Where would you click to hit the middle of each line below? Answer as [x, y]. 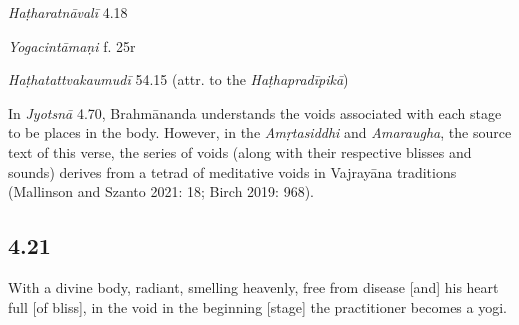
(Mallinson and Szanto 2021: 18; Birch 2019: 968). [161, 191]
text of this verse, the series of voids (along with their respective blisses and [240, 151]
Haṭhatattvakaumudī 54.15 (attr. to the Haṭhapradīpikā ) [178, 79]
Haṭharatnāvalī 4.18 [68, 12]
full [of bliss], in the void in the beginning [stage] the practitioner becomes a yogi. [257, 306]
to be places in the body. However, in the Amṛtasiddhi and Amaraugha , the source [260, 132]
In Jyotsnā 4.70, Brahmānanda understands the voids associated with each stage [255, 112]
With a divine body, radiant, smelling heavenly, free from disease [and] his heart [253, 286]
